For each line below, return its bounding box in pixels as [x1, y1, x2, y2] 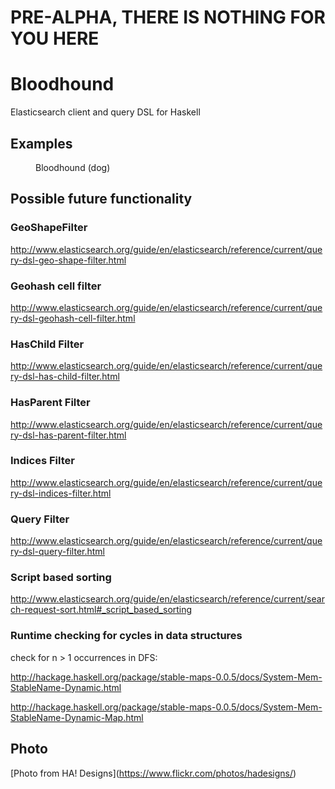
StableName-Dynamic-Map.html [10, 711, 144, 723]
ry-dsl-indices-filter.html [10, 487, 112, 499]
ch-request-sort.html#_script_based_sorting [10, 604, 193, 616]
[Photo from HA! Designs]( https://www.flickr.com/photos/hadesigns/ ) [10, 767, 297, 779]
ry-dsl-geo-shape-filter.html [10, 254, 127, 266]
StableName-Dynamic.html [10, 681, 122, 693]
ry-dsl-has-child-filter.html [10, 371, 120, 383]
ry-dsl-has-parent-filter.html [10, 429, 127, 441]
